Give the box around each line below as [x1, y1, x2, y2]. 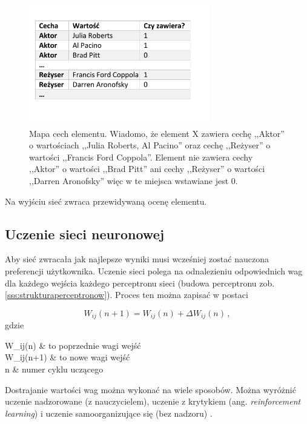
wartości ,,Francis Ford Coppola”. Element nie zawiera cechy [29, 150, 253, 163]
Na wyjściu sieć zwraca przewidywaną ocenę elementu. [5, 194, 207, 207]
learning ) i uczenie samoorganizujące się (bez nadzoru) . [5, 406, 213, 419]
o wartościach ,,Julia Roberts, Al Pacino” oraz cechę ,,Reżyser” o [29, 139, 271, 151]
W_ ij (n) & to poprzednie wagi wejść [5, 339, 141, 351]
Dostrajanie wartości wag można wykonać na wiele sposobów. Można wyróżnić [5, 383, 296, 396]
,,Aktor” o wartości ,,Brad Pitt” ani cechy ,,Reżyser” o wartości [29, 162, 265, 175]
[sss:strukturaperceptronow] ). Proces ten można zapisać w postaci [5, 288, 248, 301]
